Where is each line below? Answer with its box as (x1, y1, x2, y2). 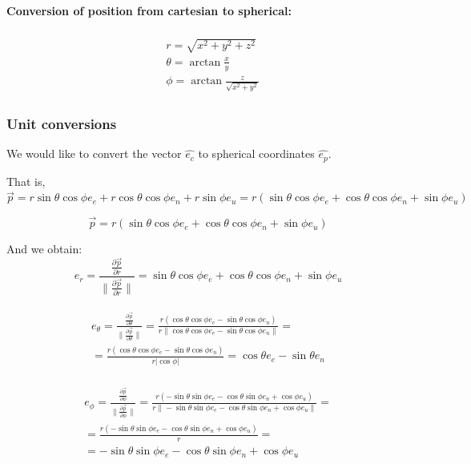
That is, (6, 172, 46, 189)
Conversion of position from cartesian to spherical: (6, 2, 292, 18)
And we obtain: (6, 240, 83, 257)
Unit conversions (6, 113, 117, 133)
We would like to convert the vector (6, 145, 182, 162)
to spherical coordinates (198, 145, 315, 162)
